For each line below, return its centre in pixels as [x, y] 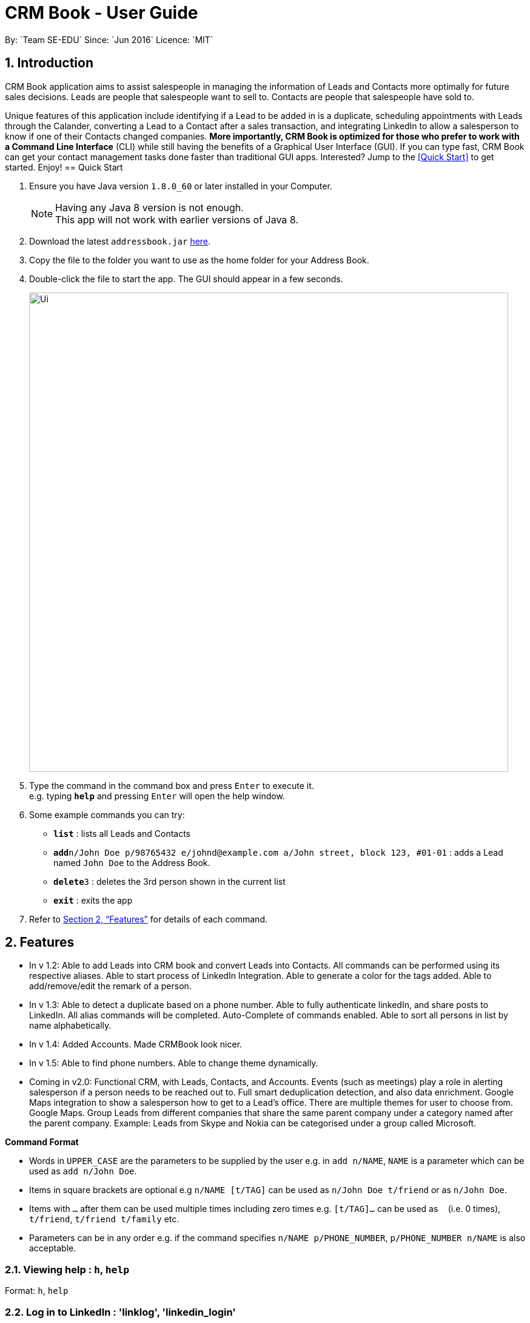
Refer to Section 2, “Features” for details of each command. [148, 919]
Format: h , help [37, 1291]
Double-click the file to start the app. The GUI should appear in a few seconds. [186, 279]
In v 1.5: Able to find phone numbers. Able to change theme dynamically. [174, 1063]
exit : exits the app [93, 900]
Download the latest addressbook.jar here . [120, 241]
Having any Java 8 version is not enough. [149, 207]
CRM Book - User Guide [102, 13]
